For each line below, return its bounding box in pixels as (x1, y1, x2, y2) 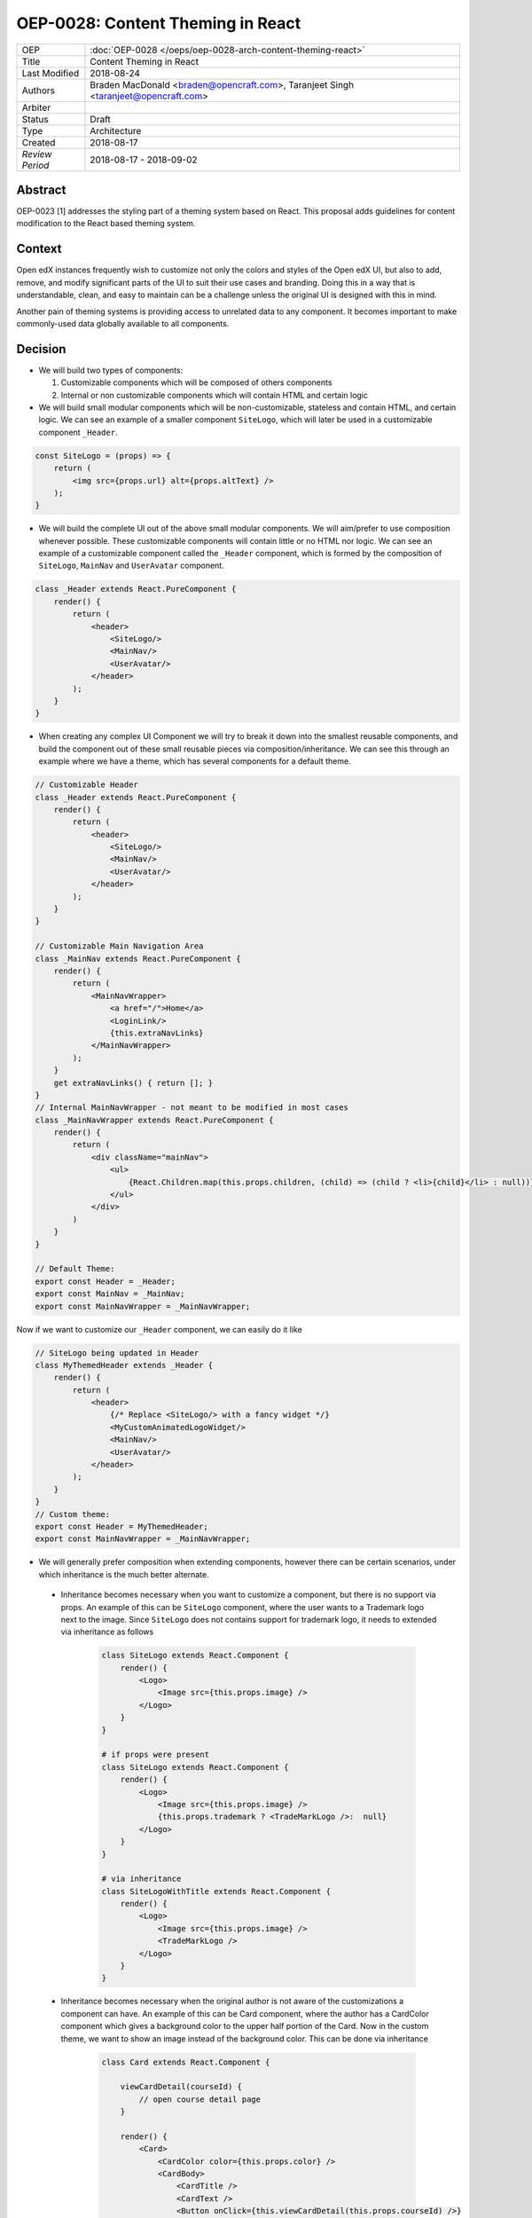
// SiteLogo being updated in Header (35, 1348, 199, 1357)
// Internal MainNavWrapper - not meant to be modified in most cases (35, 1103, 349, 1113)
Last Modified (21, 67, 80, 79)
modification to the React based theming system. (16, 218, 196, 229)
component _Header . (38, 427, 118, 437)
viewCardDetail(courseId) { (120, 2081, 243, 2092)
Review (21, 147, 52, 160)
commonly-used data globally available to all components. (16, 318, 230, 328)
